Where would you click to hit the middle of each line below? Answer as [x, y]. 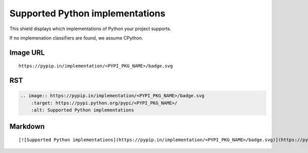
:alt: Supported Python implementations [83, 110]
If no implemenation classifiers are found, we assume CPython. [76, 38]
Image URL [27, 52]
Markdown [27, 126]
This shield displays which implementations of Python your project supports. [90, 29]
